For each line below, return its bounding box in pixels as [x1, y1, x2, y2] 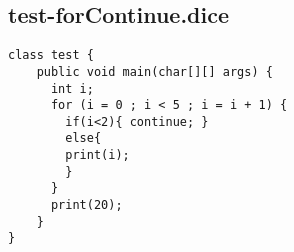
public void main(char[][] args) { [36, 64, 273, 79]
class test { [8, 48, 94, 63]
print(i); [65, 148, 130, 163]
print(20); [50, 198, 123, 213]
